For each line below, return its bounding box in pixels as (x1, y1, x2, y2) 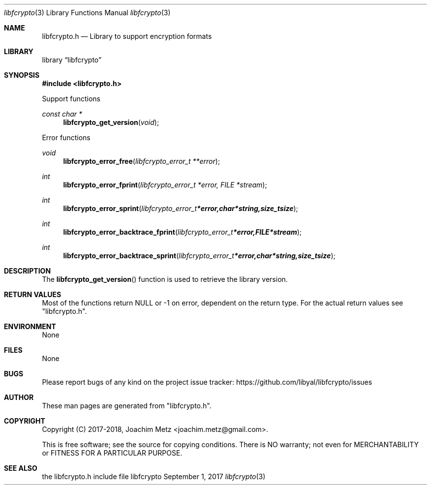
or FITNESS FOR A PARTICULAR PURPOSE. (42, 449, 183, 457)
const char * (42, 110, 83, 118)
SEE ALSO (4, 464, 37, 472)
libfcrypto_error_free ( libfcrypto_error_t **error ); (63, 157, 220, 165)
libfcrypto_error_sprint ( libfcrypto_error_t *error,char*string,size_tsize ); (63, 204, 298, 213)
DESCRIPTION (4, 267, 51, 275)
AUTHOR (4, 393, 34, 401)
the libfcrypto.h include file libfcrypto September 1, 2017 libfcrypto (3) (42, 472, 266, 481)
